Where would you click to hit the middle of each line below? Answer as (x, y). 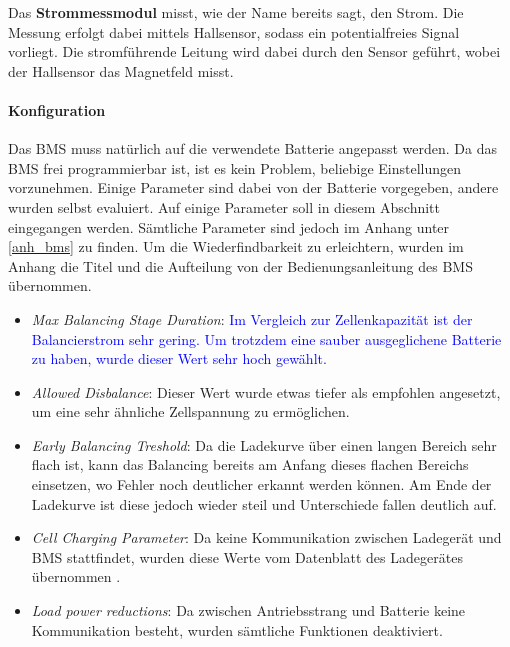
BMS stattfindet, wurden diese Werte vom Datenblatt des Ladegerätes (247, 556)
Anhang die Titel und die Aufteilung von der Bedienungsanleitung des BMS (240, 265)
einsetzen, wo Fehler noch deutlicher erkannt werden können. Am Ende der (261, 484)
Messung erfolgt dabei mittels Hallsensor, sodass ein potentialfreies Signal (234, 31)
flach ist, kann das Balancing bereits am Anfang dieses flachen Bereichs (250, 464)
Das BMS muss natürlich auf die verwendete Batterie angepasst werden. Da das (253, 148)
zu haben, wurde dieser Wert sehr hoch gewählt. (179, 358)
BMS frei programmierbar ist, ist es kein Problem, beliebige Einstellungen (235, 167)
